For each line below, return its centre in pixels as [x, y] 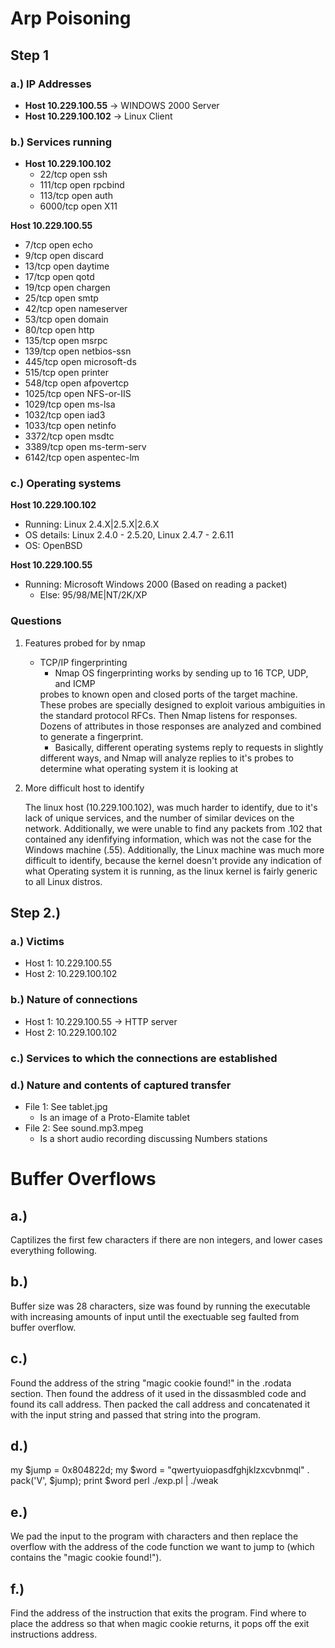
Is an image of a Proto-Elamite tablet [114, 1117]
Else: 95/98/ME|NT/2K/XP [93, 595]
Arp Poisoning [71, 18]
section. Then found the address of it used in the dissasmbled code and [158, 1393]
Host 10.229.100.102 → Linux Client [98, 116]
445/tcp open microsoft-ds [80, 362]
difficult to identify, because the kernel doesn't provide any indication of [173, 860]
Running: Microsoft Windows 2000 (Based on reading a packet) [156, 584]
